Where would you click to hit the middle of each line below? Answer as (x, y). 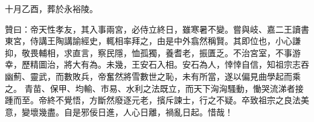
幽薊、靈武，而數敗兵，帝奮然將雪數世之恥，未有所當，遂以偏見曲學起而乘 (153, 76)
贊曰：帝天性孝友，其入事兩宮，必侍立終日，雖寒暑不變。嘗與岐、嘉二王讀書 (157, 29)
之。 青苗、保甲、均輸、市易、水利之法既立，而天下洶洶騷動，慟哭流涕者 (150, 88)
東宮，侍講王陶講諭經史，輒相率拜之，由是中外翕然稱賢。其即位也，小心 (149, 41)
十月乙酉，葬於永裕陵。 (51, 8)
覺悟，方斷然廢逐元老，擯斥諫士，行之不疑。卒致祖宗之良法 (182, 100)
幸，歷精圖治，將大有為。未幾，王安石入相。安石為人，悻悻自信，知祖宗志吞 (157, 64)
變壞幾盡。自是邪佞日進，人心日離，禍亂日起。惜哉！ (127, 111)
